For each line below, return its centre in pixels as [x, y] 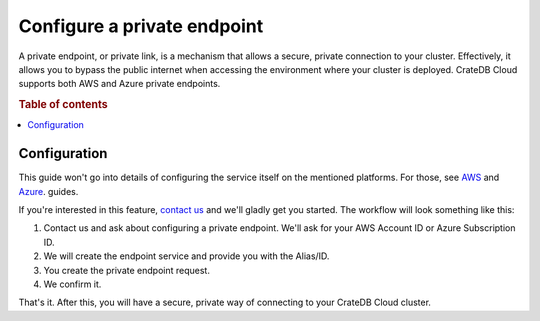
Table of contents [63, 105]
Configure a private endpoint [141, 26]
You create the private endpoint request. [126, 270]
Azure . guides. [48, 191]
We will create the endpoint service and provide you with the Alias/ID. [186, 256]
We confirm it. [72, 284]
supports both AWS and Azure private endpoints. [119, 84]
